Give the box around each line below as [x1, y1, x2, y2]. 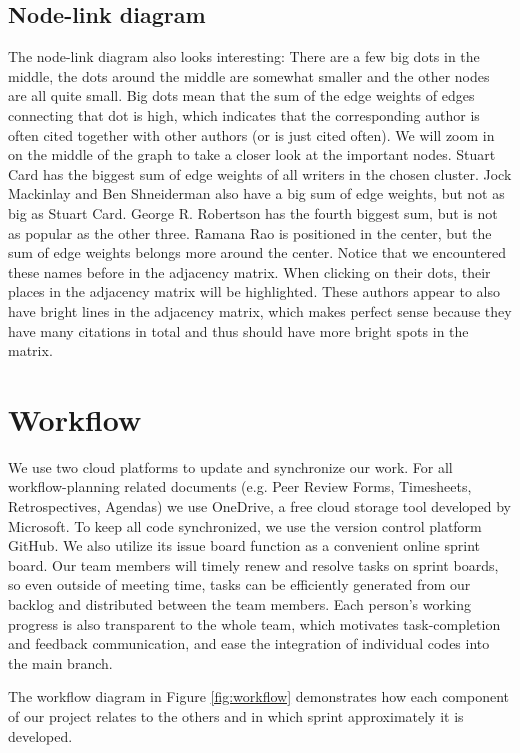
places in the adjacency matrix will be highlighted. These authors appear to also [8, 281, 500, 302]
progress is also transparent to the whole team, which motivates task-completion [8, 613, 501, 634]
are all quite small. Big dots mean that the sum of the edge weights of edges [8, 85, 475, 106]
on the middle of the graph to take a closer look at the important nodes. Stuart [8, 144, 496, 165]
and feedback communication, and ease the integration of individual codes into [8, 633, 490, 654]
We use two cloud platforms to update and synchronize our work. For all [8, 456, 453, 477]
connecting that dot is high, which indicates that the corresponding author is [8, 104, 480, 125]
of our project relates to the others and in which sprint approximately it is [8, 705, 464, 726]
